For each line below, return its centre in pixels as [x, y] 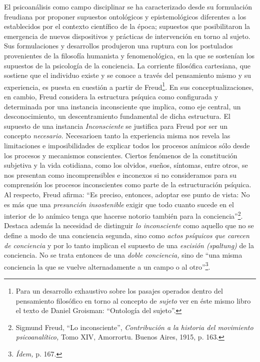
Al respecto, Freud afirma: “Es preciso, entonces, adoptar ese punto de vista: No [127, 194]
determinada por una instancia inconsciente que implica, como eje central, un [122, 106]
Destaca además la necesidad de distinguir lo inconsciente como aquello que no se [129, 225]
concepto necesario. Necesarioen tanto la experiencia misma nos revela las [117, 136]
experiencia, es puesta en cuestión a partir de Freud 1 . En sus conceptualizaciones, [129, 86]
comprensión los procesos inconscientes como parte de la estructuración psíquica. [128, 184]
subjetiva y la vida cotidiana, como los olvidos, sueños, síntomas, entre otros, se [126, 165]
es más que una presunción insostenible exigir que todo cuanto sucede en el [119, 204]
